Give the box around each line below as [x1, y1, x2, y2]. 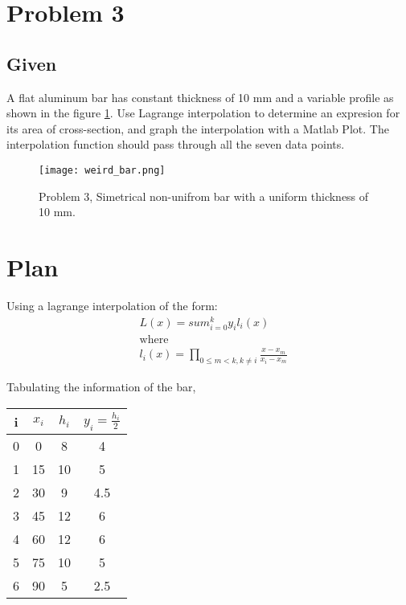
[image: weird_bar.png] [39, 164, 166, 176]
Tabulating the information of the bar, [6, 378, 196, 394]
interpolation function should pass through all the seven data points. [6, 136, 345, 153]
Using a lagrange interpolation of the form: [6, 296, 218, 313]
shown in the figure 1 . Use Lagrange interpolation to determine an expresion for [6, 104, 400, 121]
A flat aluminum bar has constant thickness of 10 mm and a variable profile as [6, 88, 394, 105]
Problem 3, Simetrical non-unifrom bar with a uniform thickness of [39, 187, 369, 204]
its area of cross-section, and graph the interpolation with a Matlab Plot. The [6, 120, 389, 137]
